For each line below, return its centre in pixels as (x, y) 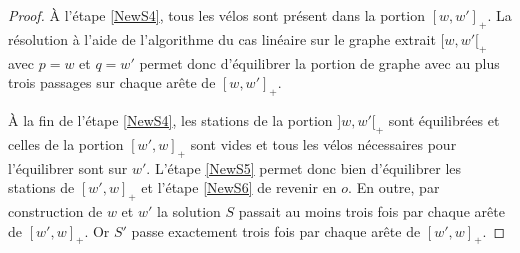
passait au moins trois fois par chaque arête (371, 210)
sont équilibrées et (444, 119)
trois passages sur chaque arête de (112, 82)
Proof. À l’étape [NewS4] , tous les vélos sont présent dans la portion (216, 15)
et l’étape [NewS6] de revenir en (239, 187)
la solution (188, 210)
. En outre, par (394, 187)
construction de (55, 210)
